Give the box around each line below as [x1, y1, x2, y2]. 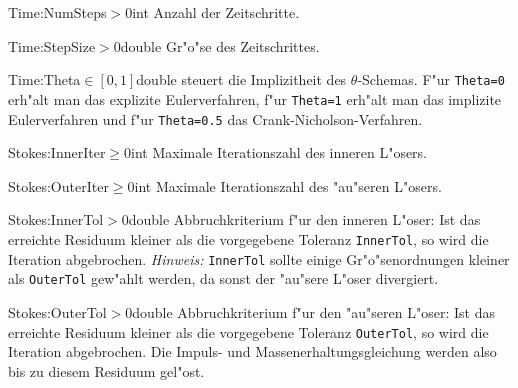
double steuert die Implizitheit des [136, 69, 347, 90]
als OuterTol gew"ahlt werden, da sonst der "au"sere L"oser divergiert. [8, 268, 439, 289]
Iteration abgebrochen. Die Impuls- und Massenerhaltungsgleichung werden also [8, 341, 497, 362]
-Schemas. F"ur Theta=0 [357, 69, 505, 90]
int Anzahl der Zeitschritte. [132, 2, 300, 22]
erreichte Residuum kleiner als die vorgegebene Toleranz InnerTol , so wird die [8, 228, 489, 249]
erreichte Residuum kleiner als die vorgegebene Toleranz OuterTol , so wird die [8, 321, 489, 342]
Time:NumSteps [8, 2, 107, 22]
